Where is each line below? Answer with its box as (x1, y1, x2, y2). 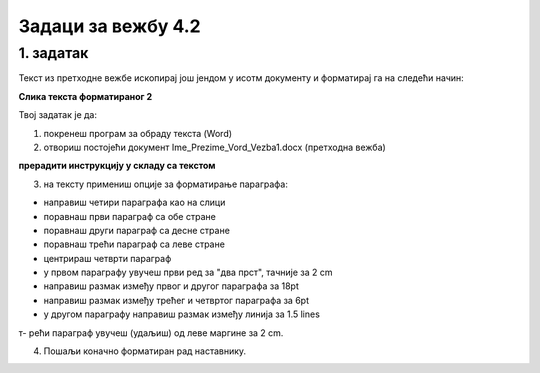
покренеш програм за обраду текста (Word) (43, 127, 233, 139)
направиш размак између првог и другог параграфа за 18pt (43, 280, 299, 292)
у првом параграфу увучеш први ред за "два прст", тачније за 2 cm (43, 266, 333, 279)
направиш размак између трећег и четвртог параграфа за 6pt (43, 294, 310, 306)
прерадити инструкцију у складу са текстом (18, 160, 216, 172)
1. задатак (18, 44, 89, 62)
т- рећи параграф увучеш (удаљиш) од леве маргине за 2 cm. (18, 326, 284, 339)
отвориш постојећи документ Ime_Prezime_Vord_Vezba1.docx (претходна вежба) (43, 141, 387, 153)
